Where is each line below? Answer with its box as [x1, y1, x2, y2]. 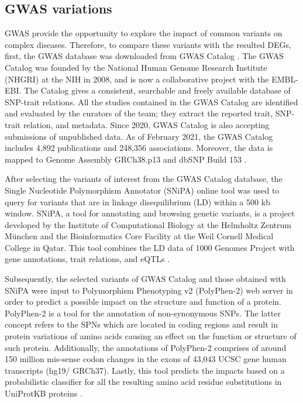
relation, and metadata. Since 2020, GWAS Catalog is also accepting [23, 118, 270, 130]
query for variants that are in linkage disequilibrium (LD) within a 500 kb [5, 195, 270, 208]
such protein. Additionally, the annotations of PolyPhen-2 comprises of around [5, 341, 287, 353]
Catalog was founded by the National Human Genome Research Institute [5, 61, 267, 73]
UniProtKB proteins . [5, 387, 82, 399]
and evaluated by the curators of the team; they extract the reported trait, [5, 107, 273, 119]
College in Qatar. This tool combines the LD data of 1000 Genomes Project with [5, 241, 295, 253]
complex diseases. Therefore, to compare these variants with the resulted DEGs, [5, 38, 291, 50]
